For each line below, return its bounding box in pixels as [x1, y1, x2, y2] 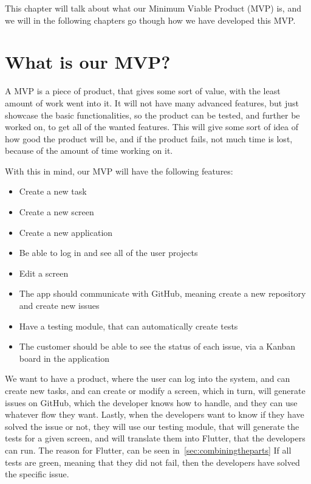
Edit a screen [19, 266, 69, 279]
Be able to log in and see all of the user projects [19, 246, 198, 259]
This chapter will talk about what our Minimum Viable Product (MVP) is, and [5, 2, 301, 14]
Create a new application [19, 226, 113, 238]
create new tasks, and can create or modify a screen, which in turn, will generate [5, 384, 306, 396]
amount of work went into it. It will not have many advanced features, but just [5, 96, 299, 109]
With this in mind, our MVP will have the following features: [5, 164, 233, 177]
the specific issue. [5, 468, 69, 480]
